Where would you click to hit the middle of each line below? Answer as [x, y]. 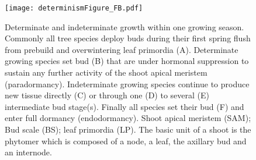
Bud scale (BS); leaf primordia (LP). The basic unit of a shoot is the [128, 129]
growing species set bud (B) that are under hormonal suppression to [127, 61]
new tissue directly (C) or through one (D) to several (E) [107, 95]
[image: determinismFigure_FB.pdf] [74, 8]
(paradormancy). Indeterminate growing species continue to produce [127, 83]
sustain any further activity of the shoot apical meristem [106, 72]
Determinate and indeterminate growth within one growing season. [124, 26]
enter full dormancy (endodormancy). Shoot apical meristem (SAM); [128, 118]
